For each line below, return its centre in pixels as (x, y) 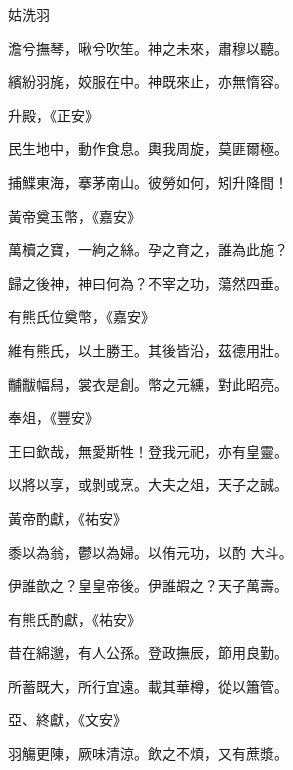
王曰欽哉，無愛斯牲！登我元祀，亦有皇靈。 (148, 450)
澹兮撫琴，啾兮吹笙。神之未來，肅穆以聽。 (148, 47)
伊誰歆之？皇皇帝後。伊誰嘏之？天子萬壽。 (148, 585)
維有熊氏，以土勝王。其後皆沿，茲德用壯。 (148, 349)
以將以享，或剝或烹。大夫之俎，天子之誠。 (148, 484)
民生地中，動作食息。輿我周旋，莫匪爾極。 (148, 148)
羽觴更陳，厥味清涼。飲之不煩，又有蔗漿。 (148, 753)
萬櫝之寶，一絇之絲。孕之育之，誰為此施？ (148, 249)
